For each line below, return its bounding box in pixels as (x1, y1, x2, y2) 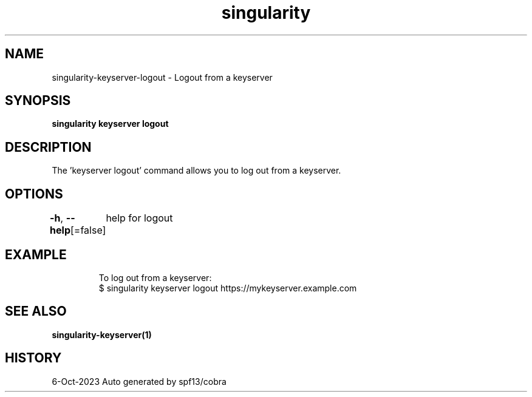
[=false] (70, 224, 106, 237)
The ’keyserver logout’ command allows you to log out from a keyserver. (52, 165, 341, 176)
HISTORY (5, 350, 62, 366)
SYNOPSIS (5, 93, 71, 109)
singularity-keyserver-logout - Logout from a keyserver (52, 72, 273, 83)
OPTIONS (5, 186, 63, 202)
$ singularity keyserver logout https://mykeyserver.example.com (98, 282, 357, 293)
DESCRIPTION (5, 139, 92, 155)
